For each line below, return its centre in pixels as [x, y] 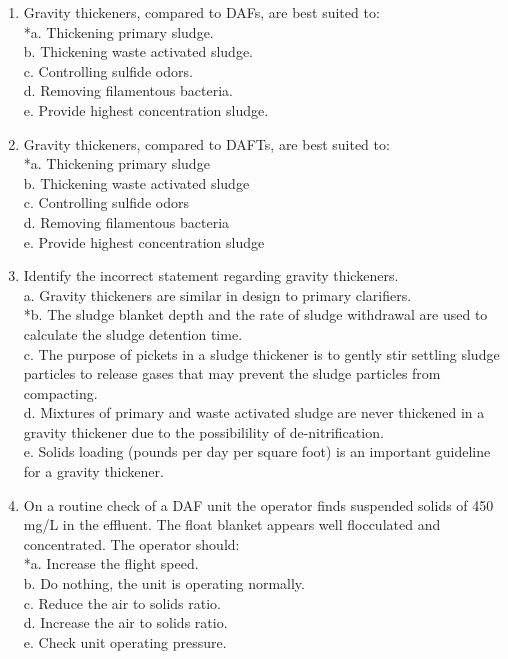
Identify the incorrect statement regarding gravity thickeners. [211, 275]
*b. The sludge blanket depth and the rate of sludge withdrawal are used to [255, 314]
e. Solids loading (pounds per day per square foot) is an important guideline [257, 451]
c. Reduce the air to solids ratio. [122, 602]
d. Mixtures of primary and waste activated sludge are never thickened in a [254, 412]
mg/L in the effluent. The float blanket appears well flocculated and [232, 524]
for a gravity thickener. [93, 471]
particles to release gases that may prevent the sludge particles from [232, 373]
